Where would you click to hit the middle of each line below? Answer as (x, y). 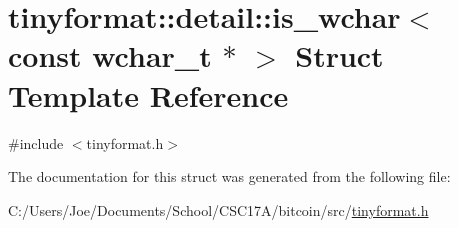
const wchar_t (110, 55)
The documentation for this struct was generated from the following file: (229, 176)
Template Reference (148, 94)
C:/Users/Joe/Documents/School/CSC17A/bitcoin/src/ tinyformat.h (218, 209)
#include (36, 142)
